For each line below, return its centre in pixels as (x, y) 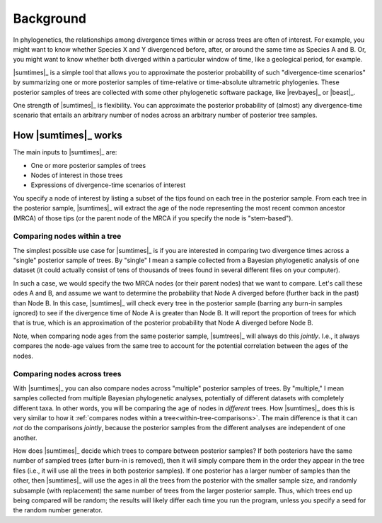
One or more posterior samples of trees (88, 165)
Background (50, 18)
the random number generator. (58, 510)
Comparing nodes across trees (67, 374)
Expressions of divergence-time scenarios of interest (108, 185)
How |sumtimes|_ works (68, 136)
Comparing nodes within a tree (67, 236)
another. (25, 438)
